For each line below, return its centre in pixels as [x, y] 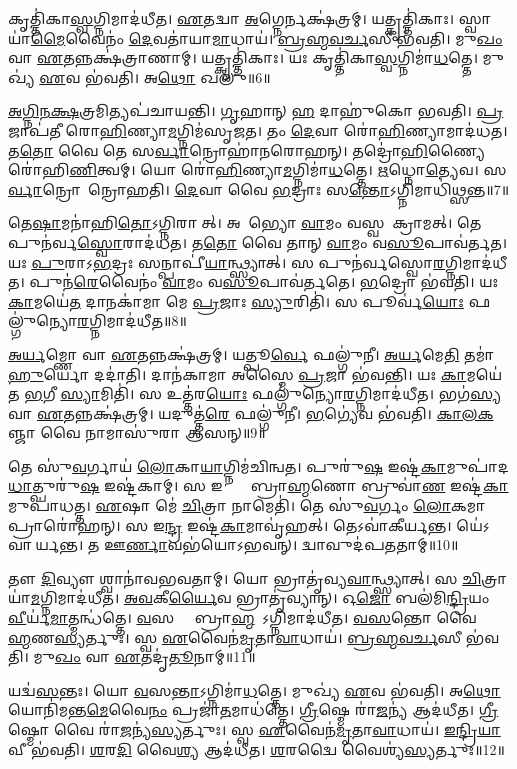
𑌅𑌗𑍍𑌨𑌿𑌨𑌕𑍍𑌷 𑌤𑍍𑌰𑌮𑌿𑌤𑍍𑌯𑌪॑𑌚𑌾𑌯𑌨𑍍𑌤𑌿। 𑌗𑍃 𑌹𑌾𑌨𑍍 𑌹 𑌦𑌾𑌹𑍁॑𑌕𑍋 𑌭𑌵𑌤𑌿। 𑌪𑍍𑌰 [256, 110]
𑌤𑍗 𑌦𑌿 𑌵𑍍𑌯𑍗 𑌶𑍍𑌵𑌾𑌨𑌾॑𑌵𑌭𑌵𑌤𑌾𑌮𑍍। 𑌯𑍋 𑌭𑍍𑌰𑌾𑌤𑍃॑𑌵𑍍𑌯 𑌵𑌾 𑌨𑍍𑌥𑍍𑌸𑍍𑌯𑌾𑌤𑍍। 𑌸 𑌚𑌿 [245, 577]
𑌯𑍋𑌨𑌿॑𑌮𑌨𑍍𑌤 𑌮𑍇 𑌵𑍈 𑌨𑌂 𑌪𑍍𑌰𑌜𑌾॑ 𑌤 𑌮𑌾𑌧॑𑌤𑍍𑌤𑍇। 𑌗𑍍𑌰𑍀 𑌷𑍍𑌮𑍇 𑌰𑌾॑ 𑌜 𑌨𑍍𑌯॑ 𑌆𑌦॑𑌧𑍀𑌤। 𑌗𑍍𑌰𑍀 [253, 709]
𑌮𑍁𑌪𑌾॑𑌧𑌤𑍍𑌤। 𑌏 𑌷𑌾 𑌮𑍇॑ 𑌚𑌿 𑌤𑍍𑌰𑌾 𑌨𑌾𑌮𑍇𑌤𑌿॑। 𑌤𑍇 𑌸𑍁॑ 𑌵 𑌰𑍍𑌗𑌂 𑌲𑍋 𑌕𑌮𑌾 [247, 505]
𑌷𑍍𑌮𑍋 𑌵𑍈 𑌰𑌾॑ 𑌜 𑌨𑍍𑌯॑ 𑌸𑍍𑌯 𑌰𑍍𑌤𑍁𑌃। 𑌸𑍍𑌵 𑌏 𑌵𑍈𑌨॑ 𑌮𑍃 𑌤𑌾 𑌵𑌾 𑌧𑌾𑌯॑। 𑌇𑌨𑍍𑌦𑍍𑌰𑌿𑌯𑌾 [254, 729]
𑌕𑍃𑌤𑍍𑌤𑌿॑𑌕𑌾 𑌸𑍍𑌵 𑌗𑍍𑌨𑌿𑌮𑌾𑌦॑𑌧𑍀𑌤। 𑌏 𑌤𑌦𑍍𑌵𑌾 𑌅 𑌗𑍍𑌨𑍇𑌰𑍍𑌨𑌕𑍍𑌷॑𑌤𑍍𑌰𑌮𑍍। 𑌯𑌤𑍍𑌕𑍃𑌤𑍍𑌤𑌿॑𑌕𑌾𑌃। [231, 18]
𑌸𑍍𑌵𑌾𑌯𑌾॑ [475, 18]
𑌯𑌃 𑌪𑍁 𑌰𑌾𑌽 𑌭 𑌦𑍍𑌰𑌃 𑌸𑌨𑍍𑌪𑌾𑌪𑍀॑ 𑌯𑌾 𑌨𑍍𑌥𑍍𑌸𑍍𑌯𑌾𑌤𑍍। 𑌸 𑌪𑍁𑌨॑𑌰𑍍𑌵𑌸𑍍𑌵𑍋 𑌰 [227, 261]
